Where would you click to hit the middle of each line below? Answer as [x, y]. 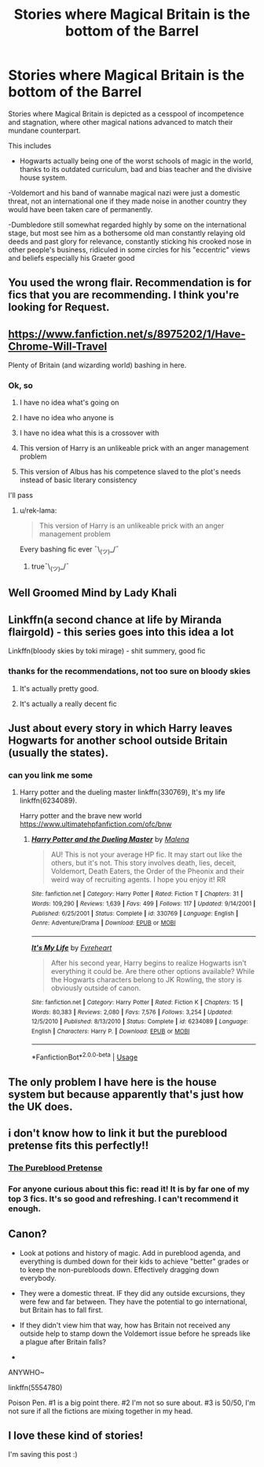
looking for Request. [59, 307]
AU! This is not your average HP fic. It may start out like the [147, 854]
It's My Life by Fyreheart [71, 947]
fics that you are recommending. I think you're [124, 295]
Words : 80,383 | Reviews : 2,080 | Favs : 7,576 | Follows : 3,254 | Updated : [132, 1012]
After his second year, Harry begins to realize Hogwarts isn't [148, 963]
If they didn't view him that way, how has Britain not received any [125, 1325]
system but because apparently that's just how [126, 1094]
